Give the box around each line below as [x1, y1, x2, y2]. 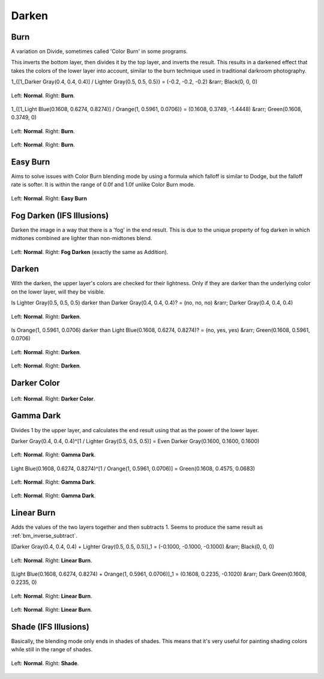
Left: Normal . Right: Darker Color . [11, 395, 95, 402]
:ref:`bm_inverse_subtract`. [11, 532, 78, 539]
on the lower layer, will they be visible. [11, 288, 105, 295]
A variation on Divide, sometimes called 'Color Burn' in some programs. [11, 48, 188, 55]
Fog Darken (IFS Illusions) [11, 210, 109, 220]
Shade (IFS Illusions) [11, 621, 90, 632]
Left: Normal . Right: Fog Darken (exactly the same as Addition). [11, 248, 169, 255]
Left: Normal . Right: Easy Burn [11, 195, 87, 202]
